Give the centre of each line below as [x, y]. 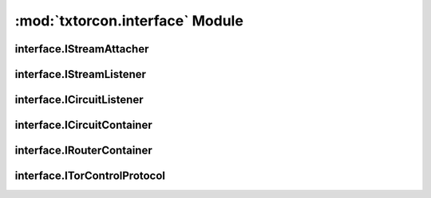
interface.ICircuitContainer [84, 125]
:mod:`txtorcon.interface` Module [129, 21]
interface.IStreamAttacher [82, 49]
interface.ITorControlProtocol [90, 176]
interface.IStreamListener [81, 74]
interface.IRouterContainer [83, 151]
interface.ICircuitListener [79, 100]
